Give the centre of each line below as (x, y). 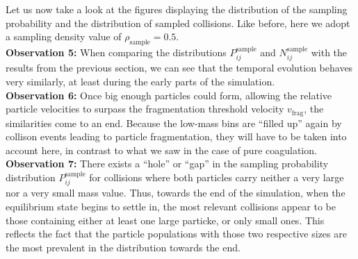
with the (329, 52)
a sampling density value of (64, 36)
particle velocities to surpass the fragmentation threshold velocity (145, 109)
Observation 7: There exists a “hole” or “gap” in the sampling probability (167, 164)
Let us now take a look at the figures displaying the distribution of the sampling (177, 9)
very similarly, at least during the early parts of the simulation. (140, 81)
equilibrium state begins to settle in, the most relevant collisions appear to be (171, 207)
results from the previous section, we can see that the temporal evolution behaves (179, 68)
